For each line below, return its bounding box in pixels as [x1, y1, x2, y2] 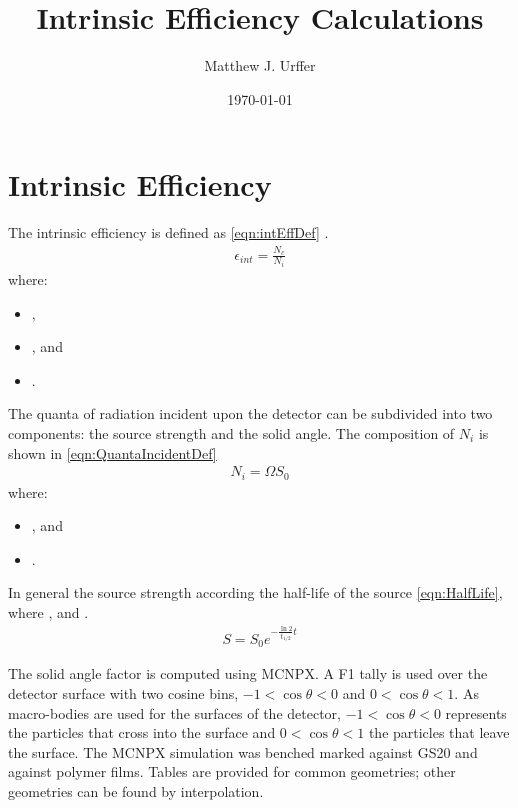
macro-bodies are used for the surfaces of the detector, [8, 702, 341, 723]
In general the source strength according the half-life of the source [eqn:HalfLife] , [8, 582, 503, 603]
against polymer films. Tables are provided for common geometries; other [8, 761, 456, 782]
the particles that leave [368, 722, 510, 743]
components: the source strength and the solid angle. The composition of [8, 423, 455, 444]
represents [445, 702, 507, 723]
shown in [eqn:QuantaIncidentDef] [8, 442, 217, 463]
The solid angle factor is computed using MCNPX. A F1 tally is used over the [8, 663, 488, 684]
